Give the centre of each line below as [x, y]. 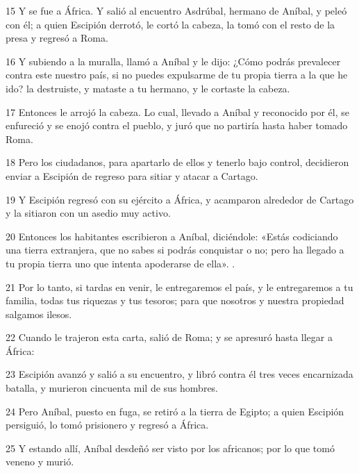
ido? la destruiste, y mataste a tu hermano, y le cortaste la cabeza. [148, 88]
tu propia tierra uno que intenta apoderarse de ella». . [120, 263]
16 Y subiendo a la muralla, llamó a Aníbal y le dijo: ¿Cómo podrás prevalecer [173, 61]
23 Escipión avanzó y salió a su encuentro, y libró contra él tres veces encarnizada [179, 374]
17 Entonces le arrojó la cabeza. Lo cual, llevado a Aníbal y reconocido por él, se [177, 111]
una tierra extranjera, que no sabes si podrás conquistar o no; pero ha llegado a [175, 250]
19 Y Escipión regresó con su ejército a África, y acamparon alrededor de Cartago [180, 199]
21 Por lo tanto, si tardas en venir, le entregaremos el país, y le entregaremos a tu [179, 287]
